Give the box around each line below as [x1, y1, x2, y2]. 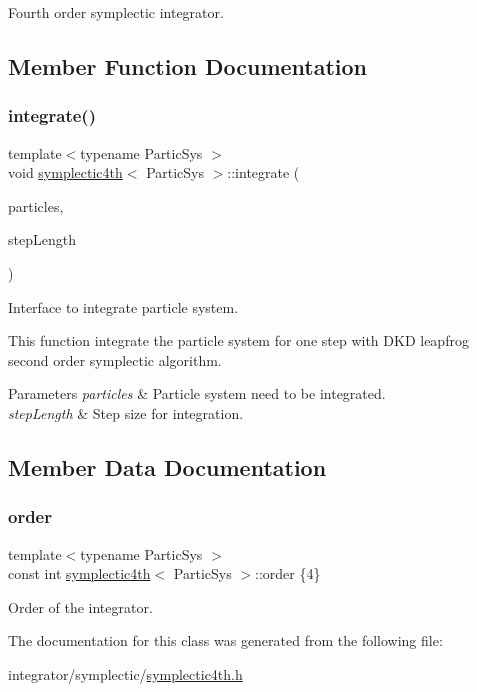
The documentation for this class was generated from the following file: [8, 630, 443, 651]
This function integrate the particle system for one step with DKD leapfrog [8, 330, 469, 351]
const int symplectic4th [8, 563, 151, 584]
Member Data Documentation [8, 451, 327, 482]
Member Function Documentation [8, 50, 368, 81]
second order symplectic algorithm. [8, 349, 222, 370]
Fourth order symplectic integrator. [8, 2, 224, 22]
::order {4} [255, 563, 321, 584]
